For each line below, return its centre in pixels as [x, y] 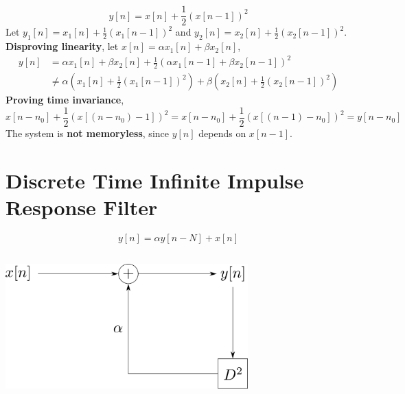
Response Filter [82, 207]
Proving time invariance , [65, 100]
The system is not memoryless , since [87, 133]
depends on [222, 133]
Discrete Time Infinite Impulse [155, 180]
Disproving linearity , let [62, 46]
